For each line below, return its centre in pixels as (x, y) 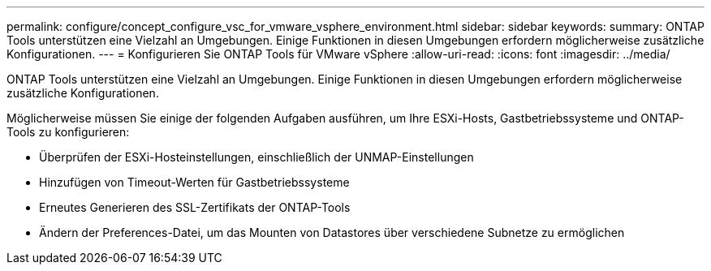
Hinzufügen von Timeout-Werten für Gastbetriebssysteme (194, 182)
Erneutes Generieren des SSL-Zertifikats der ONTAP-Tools (195, 207)
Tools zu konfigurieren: (68, 132)
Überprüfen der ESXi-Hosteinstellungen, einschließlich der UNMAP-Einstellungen (256, 157)
